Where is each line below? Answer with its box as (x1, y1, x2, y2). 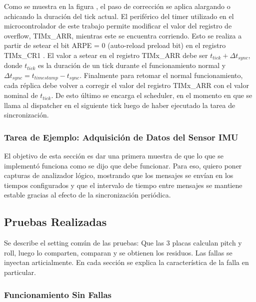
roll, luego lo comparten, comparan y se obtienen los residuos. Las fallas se (4, 247, 232, 257)
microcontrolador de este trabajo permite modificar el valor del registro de (4, 20, 232, 31)
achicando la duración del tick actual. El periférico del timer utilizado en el (4, 10, 234, 21)
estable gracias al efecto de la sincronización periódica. (4, 189, 171, 200)
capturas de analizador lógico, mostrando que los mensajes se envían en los (4, 170, 233, 180)
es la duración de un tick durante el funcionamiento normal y (38, 60, 226, 70)
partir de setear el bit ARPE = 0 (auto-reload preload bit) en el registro (4, 40, 226, 50)
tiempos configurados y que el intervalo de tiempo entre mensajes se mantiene (4, 179, 242, 190)
